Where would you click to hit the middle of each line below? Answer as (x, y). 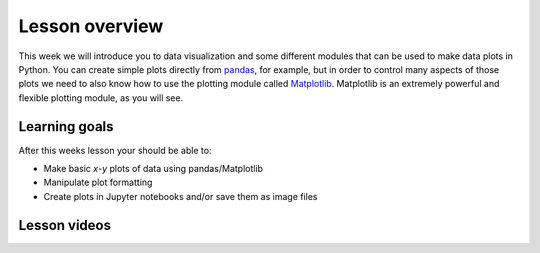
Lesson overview (91, 26)
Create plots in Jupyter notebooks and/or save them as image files (181, 196)
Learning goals (66, 126)
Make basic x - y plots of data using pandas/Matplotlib (153, 169)
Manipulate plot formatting (98, 182)
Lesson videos (65, 225)
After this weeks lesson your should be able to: (115, 150)
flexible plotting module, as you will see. (101, 97)
